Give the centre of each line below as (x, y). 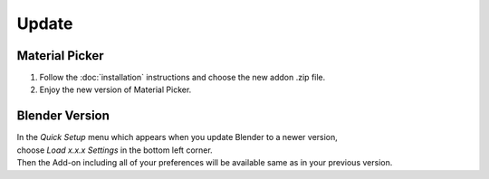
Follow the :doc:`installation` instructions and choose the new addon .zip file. (182, 78)
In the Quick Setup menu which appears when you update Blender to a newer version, (177, 137)
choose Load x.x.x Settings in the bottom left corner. (115, 150)
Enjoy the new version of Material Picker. (115, 89)
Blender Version (63, 116)
